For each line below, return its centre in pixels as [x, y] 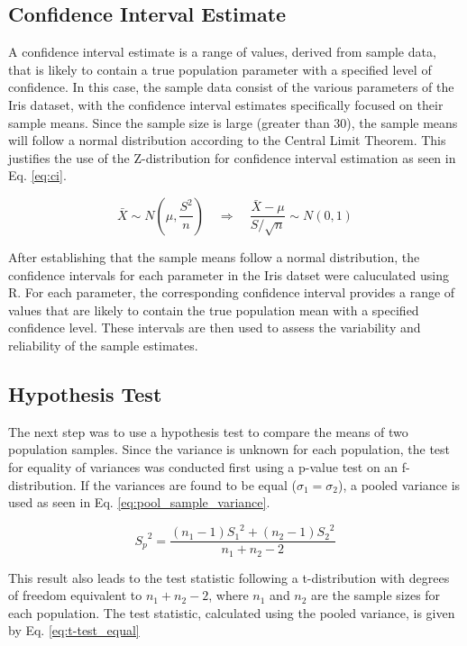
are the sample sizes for [376, 595]
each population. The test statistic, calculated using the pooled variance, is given [232, 612]
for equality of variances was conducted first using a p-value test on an [203, 466]
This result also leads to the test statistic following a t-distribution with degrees [229, 577]
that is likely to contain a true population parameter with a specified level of [220, 69]
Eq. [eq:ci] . [37, 175]
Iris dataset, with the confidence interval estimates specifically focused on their [226, 104]
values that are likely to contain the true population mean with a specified [214, 309]
